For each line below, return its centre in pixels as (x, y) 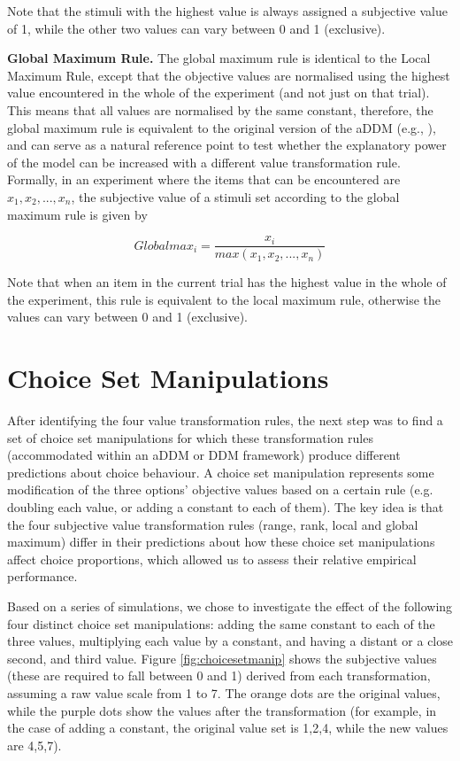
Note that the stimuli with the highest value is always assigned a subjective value (227, 11)
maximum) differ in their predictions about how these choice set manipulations (221, 542)
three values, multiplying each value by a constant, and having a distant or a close (230, 641)
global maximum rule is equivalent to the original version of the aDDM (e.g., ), (222, 127)
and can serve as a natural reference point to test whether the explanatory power (227, 145)
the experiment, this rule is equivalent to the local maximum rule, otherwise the (224, 299)
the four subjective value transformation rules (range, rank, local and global (213, 524)
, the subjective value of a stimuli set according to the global (235, 196)
